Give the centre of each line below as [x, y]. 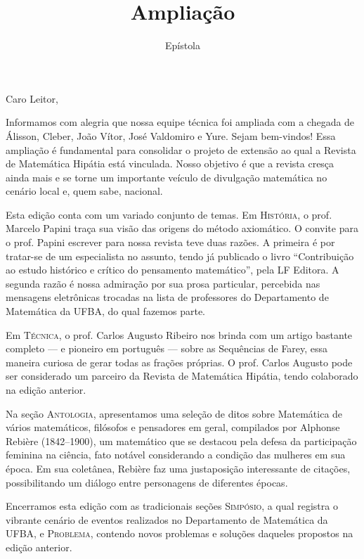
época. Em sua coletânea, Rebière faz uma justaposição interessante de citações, [178, 468]
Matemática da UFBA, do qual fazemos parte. [105, 311]
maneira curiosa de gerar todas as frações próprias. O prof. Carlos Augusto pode [179, 362]
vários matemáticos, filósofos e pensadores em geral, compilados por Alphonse [173, 427]
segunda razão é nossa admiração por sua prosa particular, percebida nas [163, 283]
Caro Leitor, [32, 98]
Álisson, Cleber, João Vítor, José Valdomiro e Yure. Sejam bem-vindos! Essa [171, 135]
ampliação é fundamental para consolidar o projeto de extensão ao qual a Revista [181, 149]
